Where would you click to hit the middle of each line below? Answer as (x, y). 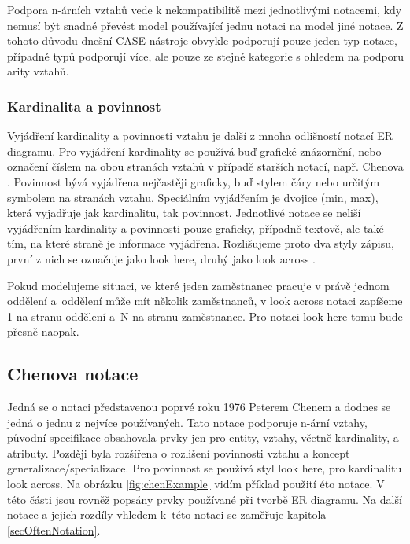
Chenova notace (73, 374)
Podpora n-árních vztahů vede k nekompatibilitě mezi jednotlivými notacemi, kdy (205, 9)
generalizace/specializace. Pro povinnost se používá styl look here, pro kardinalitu (205, 468)
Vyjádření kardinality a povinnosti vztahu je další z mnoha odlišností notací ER (200, 136)
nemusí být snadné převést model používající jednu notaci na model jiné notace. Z (205, 25)
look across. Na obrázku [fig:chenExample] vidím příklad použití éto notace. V (196, 484)
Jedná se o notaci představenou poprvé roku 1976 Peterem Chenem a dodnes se (199, 407)
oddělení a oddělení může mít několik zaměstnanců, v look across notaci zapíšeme (205, 301)
